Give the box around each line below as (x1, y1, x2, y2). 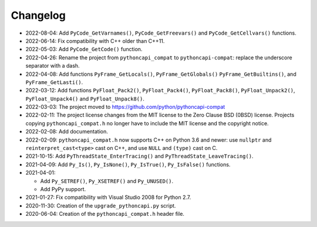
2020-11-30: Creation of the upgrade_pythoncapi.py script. (25, 202, 176, 209)
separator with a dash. (25, 62, 80, 69)
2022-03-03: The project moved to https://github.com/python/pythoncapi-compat (25, 104, 225, 111)
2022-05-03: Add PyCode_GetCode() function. (25, 46, 143, 53)
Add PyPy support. (40, 185, 86, 192)
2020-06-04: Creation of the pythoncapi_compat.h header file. (25, 211, 185, 218)
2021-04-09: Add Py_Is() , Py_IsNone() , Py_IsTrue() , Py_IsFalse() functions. (25, 161, 231, 168)
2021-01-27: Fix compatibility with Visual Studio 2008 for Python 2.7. (25, 194, 191, 201)
